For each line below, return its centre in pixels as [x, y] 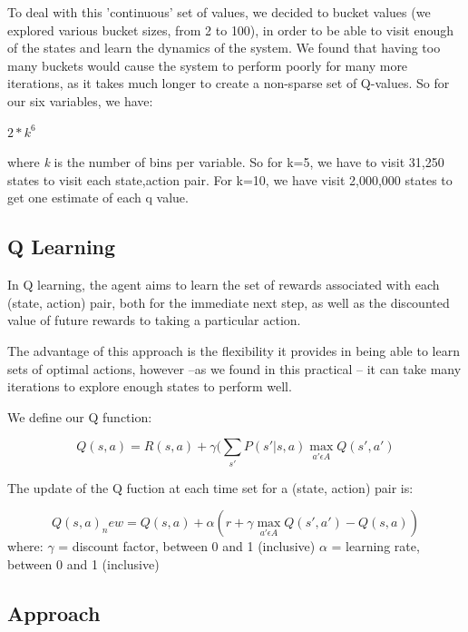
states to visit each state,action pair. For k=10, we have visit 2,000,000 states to [230, 179]
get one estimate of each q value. [98, 197]
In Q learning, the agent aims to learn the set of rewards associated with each [224, 285]
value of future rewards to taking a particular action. [154, 320]
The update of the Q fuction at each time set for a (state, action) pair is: [210, 487]
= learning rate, [375, 546]
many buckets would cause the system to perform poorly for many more [208, 65]
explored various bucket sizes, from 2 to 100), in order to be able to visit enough [231, 30]
